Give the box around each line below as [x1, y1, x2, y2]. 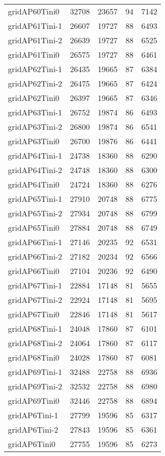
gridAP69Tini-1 [8, 366, 62, 377]
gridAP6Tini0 [8, 438, 55, 450]
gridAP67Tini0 [8, 308, 59, 320]
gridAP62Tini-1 [8, 63, 62, 75]
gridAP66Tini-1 [8, 236, 62, 248]
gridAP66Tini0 [8, 265, 59, 276]
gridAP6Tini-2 [8, 424, 58, 435]
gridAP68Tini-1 [8, 323, 62, 334]
